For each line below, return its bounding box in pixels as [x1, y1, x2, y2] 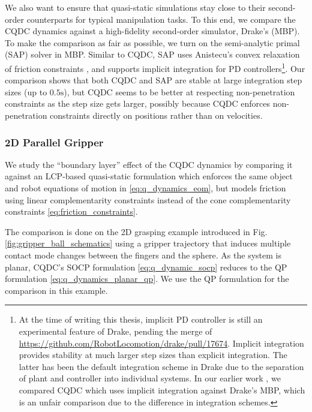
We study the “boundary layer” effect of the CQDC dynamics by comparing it [5, 158, 293, 170]
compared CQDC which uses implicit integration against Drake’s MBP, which [19, 383, 305, 396]
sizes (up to [5, 85, 47, 98]
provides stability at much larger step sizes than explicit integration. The [19, 348, 287, 361]
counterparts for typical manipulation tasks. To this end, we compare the [26, 13, 296, 25]
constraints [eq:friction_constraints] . [5, 205, 138, 218]
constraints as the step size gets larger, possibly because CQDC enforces [5, 97, 271, 110]
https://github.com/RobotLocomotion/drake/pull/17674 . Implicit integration [19, 336, 304, 349]
